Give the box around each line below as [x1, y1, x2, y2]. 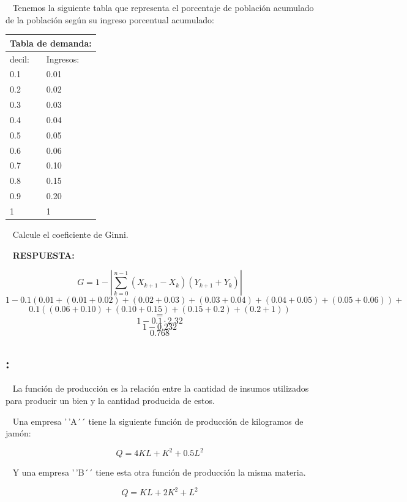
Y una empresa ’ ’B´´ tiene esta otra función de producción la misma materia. [12, 466, 306, 479]
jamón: [6, 427, 31, 439]
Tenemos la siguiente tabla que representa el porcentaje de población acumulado [12, 1, 314, 13]
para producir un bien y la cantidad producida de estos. [6, 394, 215, 407]
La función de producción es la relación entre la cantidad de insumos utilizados [12, 382, 309, 395]
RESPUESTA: [12, 248, 75, 261]
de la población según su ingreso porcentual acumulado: [6, 13, 214, 26]
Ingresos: [46, 52, 80, 65]
